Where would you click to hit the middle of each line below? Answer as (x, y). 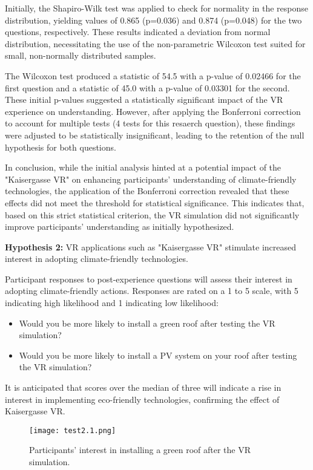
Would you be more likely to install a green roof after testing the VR (147, 323)
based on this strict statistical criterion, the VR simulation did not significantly (152, 214)
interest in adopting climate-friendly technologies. (97, 259)
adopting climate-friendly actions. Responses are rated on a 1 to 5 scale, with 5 (152, 291)
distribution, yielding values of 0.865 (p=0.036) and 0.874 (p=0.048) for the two (153, 20)
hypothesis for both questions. (61, 147)
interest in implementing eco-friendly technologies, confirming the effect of (142, 399)
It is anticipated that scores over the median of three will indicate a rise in (143, 387)
